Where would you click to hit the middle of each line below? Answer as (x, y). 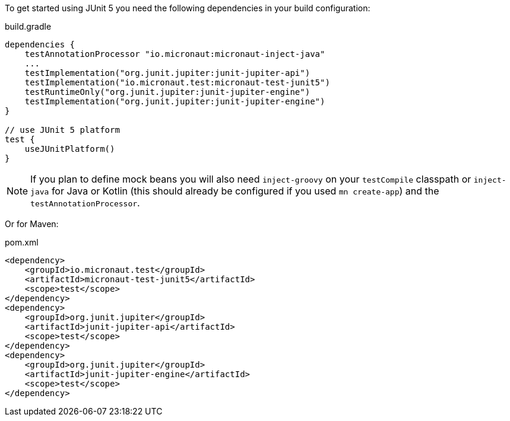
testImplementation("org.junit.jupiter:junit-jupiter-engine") (175, 101)
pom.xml (22, 242)
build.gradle (28, 26)
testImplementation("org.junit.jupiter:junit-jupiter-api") (167, 73)
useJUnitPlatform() (70, 149)
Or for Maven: (32, 224)
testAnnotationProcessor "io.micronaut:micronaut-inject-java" (175, 54)
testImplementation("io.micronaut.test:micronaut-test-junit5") (177, 82)
